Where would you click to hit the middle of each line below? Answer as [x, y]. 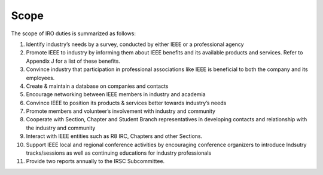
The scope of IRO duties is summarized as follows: [74, 33]
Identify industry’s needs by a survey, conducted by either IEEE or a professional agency [135, 44]
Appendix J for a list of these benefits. [73, 61]
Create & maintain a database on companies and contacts [97, 86]
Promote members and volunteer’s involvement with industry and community [121, 111]
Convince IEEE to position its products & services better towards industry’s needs [126, 103]
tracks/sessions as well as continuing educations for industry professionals [119, 153]
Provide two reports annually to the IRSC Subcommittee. [95, 161]
